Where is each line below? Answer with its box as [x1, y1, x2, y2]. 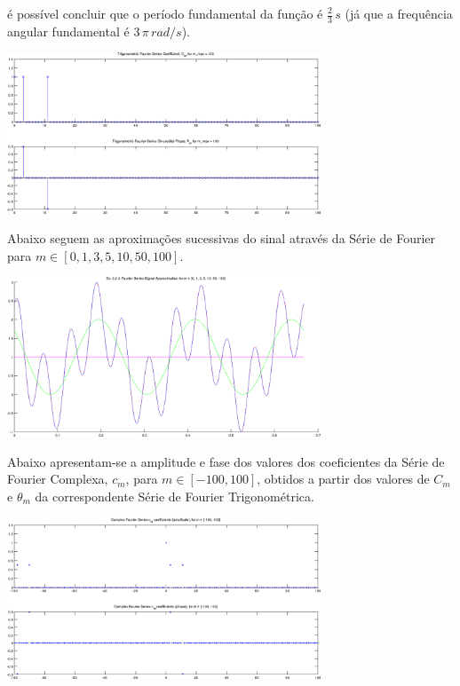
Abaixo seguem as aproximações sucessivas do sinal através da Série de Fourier [7, 229, 436, 248]
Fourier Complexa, [7, 469, 108, 488]
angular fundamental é [7, 21, 130, 40]
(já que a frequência [345, 4, 453, 22]
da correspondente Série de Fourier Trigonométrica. [35, 487, 314, 506]
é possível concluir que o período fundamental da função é [7, 4, 323, 22]
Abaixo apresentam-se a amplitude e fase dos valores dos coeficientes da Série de [7, 452, 445, 470]
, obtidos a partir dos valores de [257, 469, 430, 488]
